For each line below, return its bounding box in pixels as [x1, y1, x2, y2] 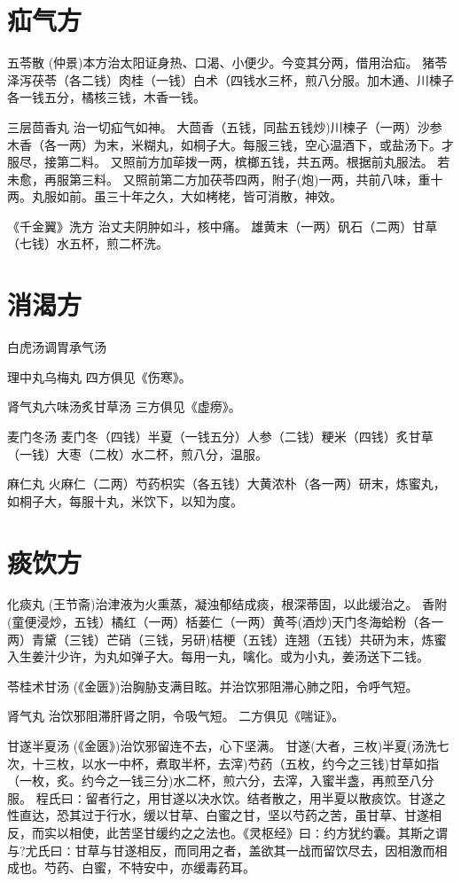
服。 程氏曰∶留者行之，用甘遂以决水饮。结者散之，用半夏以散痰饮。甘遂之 [7, 788, 446, 807]
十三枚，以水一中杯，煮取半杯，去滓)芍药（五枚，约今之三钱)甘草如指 [31, 753, 439, 772]
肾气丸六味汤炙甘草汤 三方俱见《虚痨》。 [7, 397, 241, 416]
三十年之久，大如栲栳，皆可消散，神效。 [105, 187, 342, 206]
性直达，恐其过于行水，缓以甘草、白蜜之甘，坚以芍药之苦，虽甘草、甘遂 [7, 806, 429, 824]
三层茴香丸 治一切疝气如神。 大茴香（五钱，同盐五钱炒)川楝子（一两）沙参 [7, 117, 442, 136]
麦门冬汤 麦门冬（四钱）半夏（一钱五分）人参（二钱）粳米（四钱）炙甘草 [7, 426, 434, 445]
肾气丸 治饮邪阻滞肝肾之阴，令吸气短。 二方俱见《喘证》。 [7, 706, 345, 725]
